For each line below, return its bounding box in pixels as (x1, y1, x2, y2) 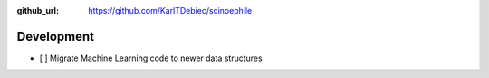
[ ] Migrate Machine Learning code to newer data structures (39, 53, 263, 63)
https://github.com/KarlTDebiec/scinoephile (88, 5, 253, 15)
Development (16, 28, 95, 44)
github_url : (16, 5, 59, 15)
